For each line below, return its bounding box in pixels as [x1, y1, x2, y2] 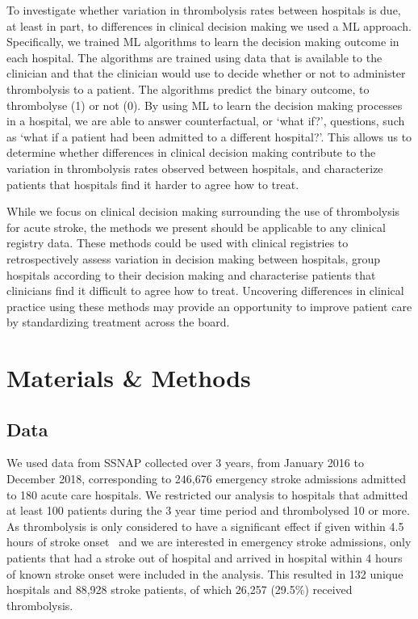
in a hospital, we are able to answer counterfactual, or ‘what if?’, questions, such [6, 112, 405, 129]
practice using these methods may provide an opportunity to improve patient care [6, 297, 412, 314]
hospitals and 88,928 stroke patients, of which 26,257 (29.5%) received [6, 581, 353, 598]
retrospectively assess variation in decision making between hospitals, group [6, 250, 381, 267]
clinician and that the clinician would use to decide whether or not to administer [6, 65, 406, 82]
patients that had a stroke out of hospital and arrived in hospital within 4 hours [6, 550, 403, 566]
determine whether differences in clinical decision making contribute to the [6, 144, 376, 161]
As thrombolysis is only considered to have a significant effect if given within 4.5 [6, 517, 404, 534]
